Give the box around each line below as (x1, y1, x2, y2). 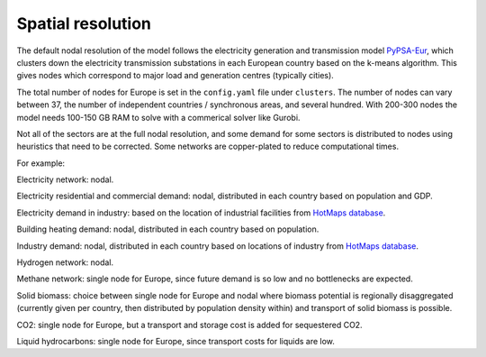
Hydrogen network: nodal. (16, 257, 114, 268)
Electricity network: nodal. (16, 174, 114, 185)
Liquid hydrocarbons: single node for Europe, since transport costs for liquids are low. (16, 335, 335, 346)
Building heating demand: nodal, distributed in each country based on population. (16, 224, 319, 234)
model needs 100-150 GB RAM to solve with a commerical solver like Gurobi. (16, 112, 301, 123)
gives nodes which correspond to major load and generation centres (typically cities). (16, 70, 335, 81)
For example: (16, 158, 66, 169)
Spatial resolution (16, 14, 152, 33)
